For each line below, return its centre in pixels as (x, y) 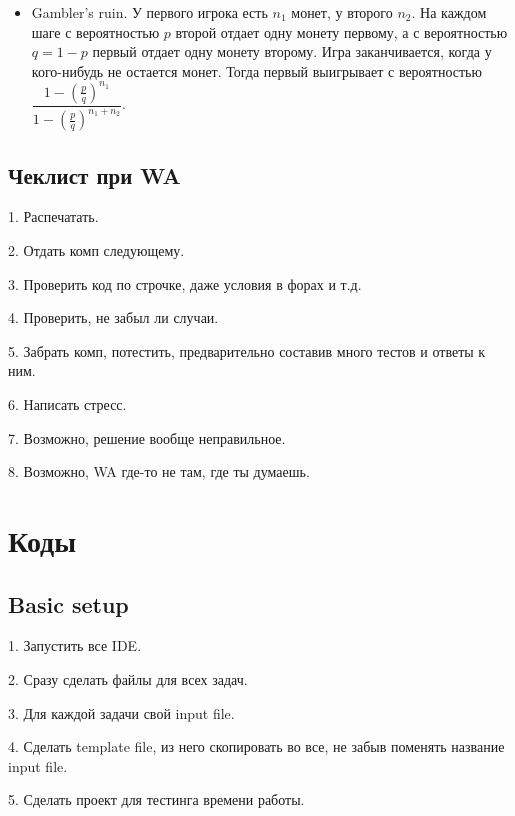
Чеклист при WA (94, 174)
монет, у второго (342, 12)
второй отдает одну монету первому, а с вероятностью (341, 31)
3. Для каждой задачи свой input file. (121, 712)
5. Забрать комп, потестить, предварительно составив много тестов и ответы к (247, 350)
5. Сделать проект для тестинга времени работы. (156, 799)
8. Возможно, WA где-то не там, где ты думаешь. (159, 471)
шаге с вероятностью (95, 31)
